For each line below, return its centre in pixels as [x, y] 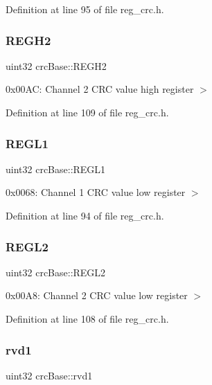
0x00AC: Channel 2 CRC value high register [100, 89]
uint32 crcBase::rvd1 [49, 375]
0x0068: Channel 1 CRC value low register [96, 192]
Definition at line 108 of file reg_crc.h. [87, 319]
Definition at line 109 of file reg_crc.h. [87, 112]
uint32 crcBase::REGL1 [56, 169]
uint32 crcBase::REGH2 [56, 65]
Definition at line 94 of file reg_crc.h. [85, 215]
